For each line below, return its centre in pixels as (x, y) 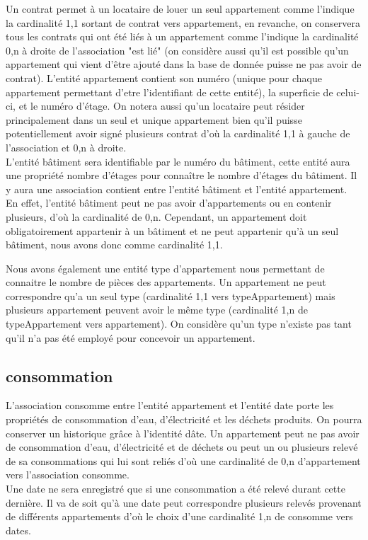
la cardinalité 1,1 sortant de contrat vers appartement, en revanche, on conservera (183, 22)
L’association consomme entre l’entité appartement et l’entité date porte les (170, 405)
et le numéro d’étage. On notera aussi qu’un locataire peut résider (162, 106)
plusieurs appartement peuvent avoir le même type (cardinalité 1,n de (157, 310)
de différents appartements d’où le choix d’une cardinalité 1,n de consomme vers (179, 516)
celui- (348, 92)
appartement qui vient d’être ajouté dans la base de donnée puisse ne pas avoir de (184, 64)
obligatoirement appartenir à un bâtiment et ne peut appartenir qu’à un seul (172, 230)
